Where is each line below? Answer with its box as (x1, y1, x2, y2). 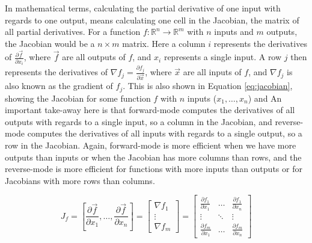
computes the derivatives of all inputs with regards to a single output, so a (27, 127, 302, 140)
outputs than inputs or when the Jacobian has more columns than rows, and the (5, 150, 302, 163)
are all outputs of (62, 51, 126, 63)
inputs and (214, 25, 254, 38)
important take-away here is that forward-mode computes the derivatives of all (5, 103, 295, 116)
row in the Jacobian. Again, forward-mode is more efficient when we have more (5, 139, 296, 152)
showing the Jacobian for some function (5, 91, 151, 104)
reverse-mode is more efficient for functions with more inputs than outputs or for (5, 162, 302, 175)
